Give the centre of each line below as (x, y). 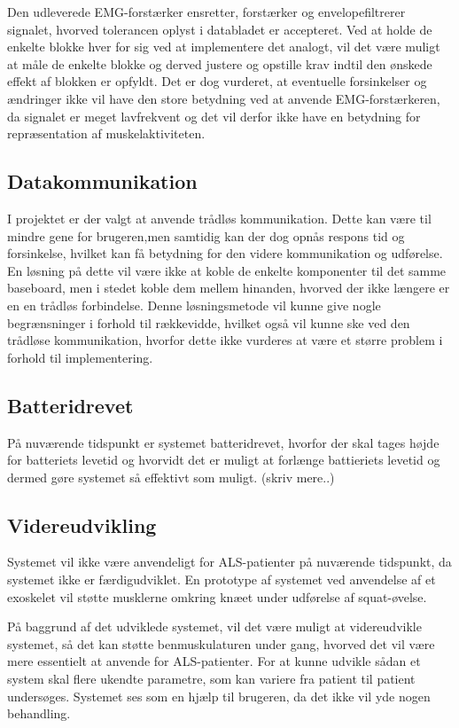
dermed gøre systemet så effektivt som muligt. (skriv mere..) (171, 477)
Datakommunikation (102, 181)
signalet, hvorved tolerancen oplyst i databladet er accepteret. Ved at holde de (220, 29)
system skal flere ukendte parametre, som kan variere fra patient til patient (211, 679)
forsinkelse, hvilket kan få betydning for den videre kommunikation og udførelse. (225, 253)
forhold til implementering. (80, 357)
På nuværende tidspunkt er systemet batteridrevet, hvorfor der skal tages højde (223, 442)
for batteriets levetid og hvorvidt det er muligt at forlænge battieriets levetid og (224, 460)
